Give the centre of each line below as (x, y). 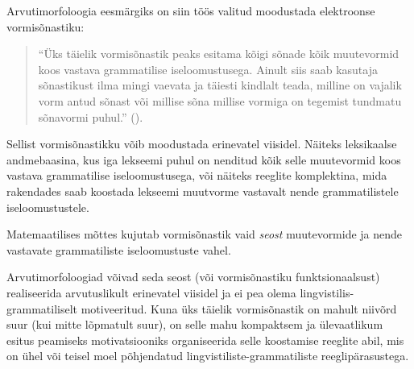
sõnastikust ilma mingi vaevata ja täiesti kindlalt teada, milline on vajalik (220, 85)
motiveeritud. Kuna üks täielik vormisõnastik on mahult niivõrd (239, 308)
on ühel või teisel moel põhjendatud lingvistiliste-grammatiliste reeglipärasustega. (208, 356)
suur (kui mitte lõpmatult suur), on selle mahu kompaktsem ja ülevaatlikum (195, 324)
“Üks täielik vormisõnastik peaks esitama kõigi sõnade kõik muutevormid (219, 54)
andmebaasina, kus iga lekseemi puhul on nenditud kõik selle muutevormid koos (204, 159)
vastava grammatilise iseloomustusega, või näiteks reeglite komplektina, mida (197, 175)
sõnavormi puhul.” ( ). (91, 116)
